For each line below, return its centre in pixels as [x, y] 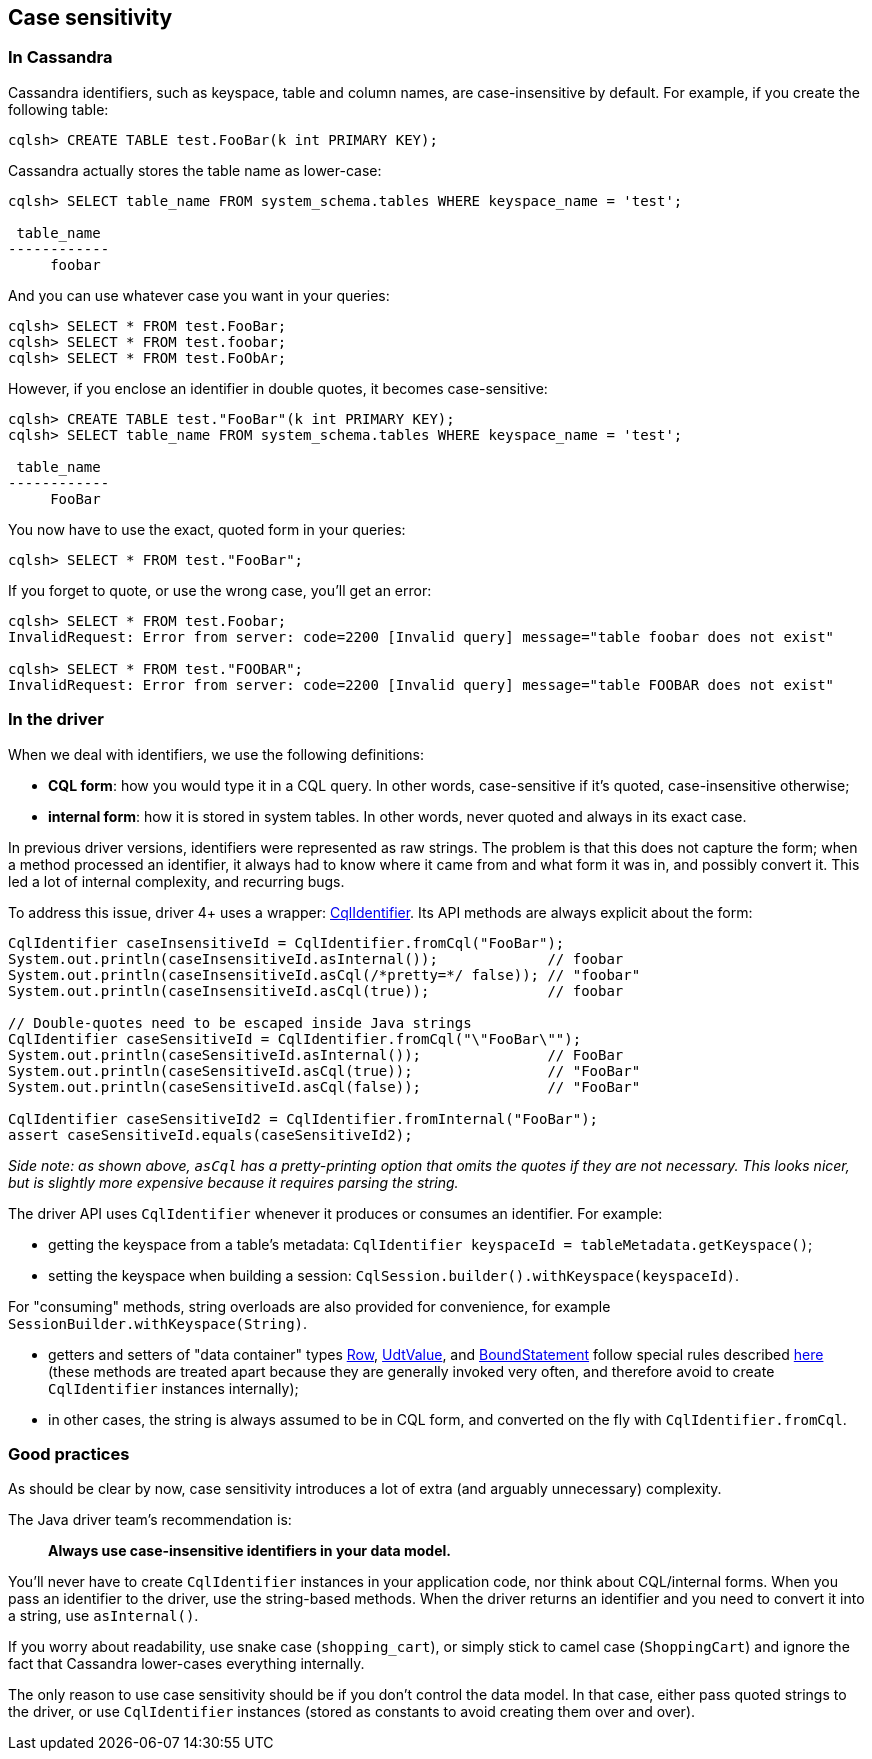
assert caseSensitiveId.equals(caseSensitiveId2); [210, 1134]
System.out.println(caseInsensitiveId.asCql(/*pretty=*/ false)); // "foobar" [324, 974]
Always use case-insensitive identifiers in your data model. [249, 1551]
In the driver [56, 719]
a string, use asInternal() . [103, 1616]
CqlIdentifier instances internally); [173, 1388]
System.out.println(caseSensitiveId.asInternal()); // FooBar [316, 1054]
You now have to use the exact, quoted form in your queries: [207, 529]
